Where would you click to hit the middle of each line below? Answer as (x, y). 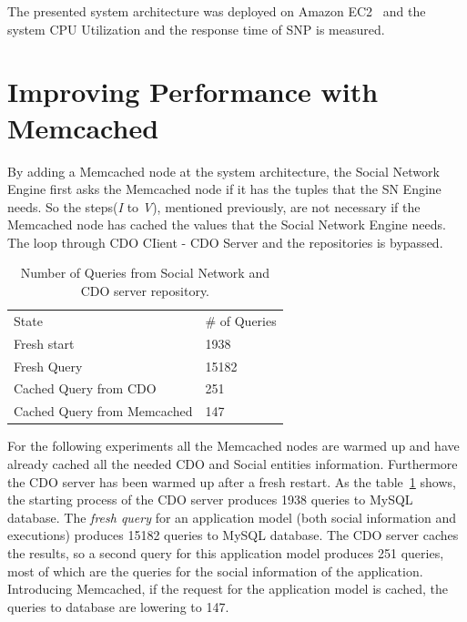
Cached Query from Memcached (103, 411)
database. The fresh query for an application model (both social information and (232, 517)
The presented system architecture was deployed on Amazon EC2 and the (217, 11)
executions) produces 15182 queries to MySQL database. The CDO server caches (233, 535)
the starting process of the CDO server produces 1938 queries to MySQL (210, 500)
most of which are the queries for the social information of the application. (215, 571)
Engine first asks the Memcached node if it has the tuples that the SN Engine (224, 189)
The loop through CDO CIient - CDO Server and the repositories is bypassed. (225, 242)
